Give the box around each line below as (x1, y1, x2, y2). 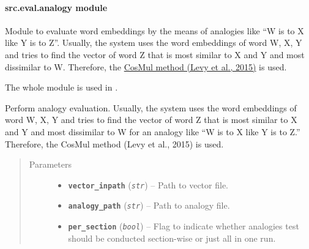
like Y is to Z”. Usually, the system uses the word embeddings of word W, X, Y (5, 36, 302, 49)
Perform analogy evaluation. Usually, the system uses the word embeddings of (5, 101, 297, 114)
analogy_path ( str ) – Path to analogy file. (68, 199, 230, 212)
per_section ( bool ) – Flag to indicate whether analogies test (68, 220, 299, 232)
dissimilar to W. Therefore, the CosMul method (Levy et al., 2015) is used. (5, 60, 287, 73)
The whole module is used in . (5, 81, 118, 94)
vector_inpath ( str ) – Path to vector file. (68, 178, 228, 191)
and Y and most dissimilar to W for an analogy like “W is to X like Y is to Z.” (5, 125, 300, 138)
